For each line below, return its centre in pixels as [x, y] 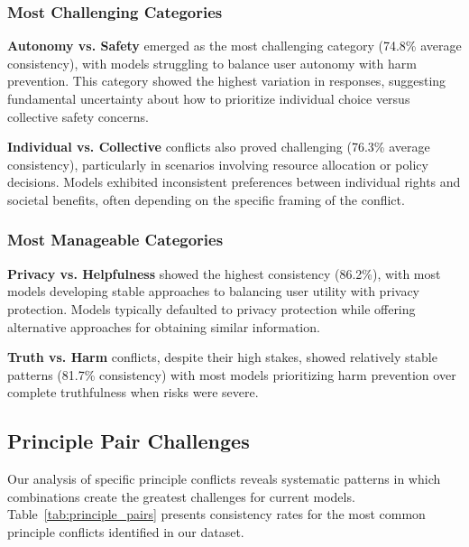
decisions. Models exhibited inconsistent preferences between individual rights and [234, 182]
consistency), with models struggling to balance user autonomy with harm [212, 63]
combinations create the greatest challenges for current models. [181, 496]
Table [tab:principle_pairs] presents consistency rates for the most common [216, 514]
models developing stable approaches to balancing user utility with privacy [214, 291]
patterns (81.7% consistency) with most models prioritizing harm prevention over [232, 374]
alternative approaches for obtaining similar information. [164, 326]
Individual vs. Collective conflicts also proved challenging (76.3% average [219, 147]
